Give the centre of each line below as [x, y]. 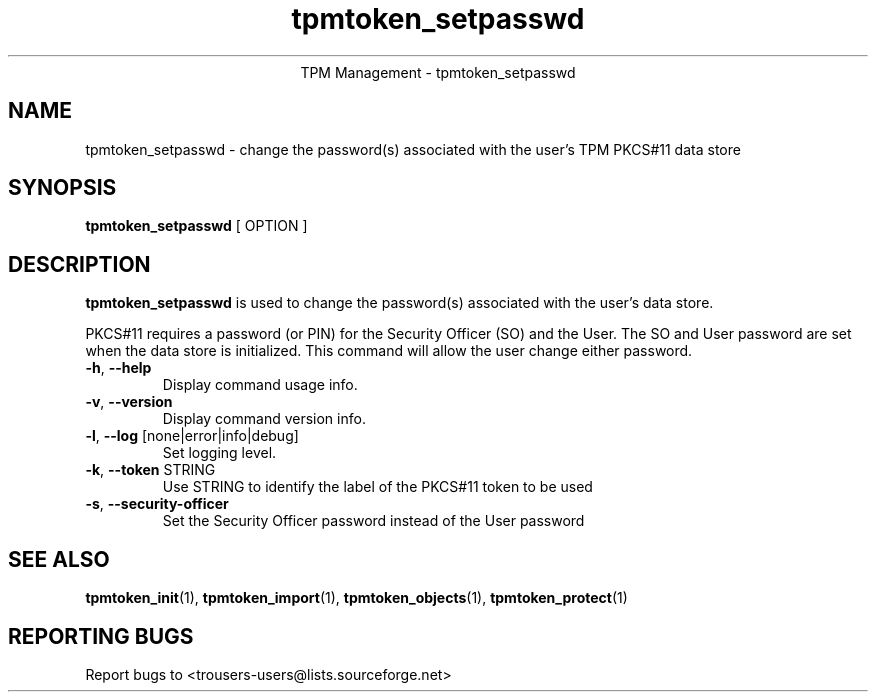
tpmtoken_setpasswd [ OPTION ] [196, 226]
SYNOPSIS [62, 188]
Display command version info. [264, 419]
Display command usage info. [260, 385]
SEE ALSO [59, 559]
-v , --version [129, 402]
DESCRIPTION [79, 264]
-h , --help [118, 368]
